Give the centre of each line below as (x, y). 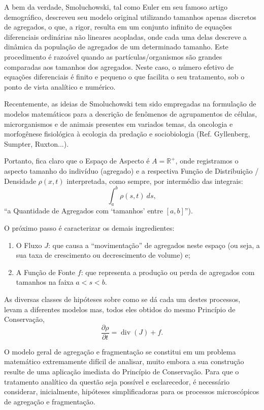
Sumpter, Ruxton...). (37, 143)
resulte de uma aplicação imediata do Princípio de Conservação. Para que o (122, 371)
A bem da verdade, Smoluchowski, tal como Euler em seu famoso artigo (116, 7)
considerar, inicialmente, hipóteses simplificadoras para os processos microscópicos (132, 391)
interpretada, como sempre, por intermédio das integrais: (155, 181)
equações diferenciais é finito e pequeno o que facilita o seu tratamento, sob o (124, 77)
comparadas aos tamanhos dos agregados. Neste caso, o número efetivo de (119, 66)
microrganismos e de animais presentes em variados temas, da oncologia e (119, 124)
